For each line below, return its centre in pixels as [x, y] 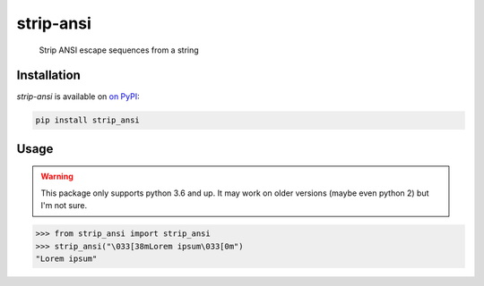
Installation [48, 76]
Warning [57, 177]
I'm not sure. [64, 206]
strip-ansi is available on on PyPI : [78, 97]
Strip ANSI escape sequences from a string [119, 50]
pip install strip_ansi [88, 120]
